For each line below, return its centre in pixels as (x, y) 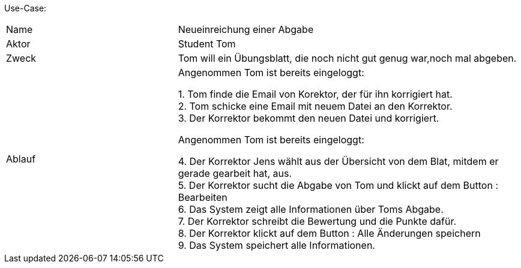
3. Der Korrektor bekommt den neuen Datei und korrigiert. (309, 118)
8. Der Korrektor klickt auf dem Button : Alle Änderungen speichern (329, 233)
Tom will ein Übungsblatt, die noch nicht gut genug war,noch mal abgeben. (347, 58)
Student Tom (207, 44)
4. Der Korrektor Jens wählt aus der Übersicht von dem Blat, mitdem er (338, 161)
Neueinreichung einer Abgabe (246, 29)
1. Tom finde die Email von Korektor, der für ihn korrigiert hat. (315, 94)
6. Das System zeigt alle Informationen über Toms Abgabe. (311, 209)
